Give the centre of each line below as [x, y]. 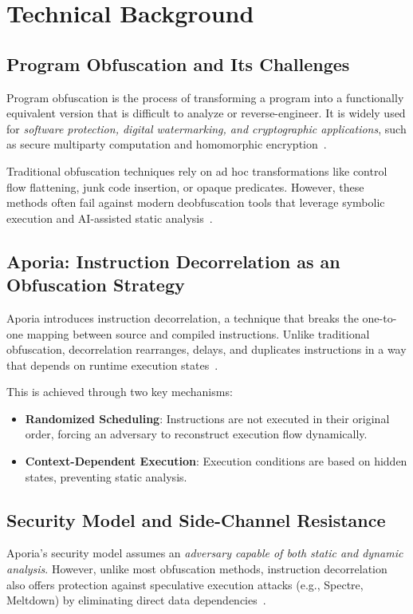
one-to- [380, 317]
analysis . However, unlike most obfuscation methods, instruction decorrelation [197, 569]
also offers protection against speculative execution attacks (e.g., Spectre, [185, 584]
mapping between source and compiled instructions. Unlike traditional [198, 333]
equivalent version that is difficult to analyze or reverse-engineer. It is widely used [206, 113]
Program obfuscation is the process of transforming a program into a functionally [205, 97]
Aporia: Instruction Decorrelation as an [173, 261]
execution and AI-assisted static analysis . [110, 218]
